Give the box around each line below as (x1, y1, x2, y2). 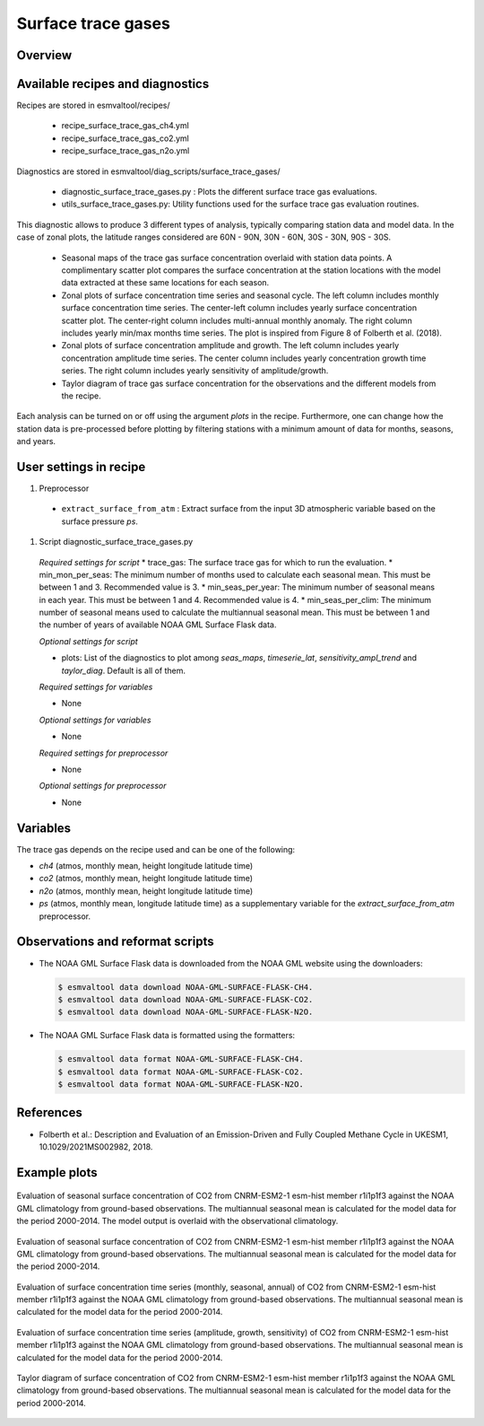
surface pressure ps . (61, 516, 139, 527)
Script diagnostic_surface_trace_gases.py (39, 537, 194, 547)
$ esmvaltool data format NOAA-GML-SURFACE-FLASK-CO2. (57, 1066, 304, 1077)
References (16, 1105, 82, 1121)
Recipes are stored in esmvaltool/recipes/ (16, 100, 170, 111)
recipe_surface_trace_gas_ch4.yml (61, 120, 190, 131)
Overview (16, 48, 73, 63)
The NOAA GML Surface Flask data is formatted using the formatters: (39, 1030, 296, 1041)
